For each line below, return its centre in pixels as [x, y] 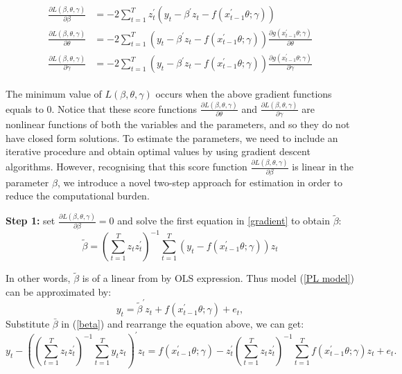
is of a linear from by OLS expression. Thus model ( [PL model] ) [218, 278]
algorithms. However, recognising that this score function [126, 167]
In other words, [38, 278]
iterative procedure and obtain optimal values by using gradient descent [158, 151]
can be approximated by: [59, 291]
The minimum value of [54, 94]
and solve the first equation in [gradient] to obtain [224, 221]
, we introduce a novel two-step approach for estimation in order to [200, 182]
